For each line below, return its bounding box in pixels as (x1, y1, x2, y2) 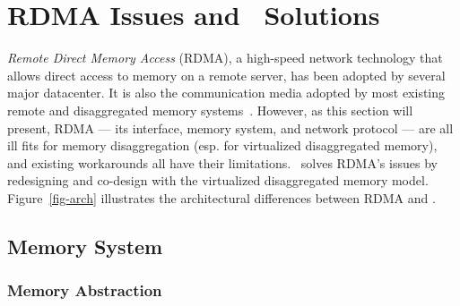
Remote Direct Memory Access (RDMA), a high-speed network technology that (7, 48, 443, 67)
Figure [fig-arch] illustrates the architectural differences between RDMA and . (7, 188, 436, 207)
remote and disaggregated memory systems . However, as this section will (7, 100, 413, 119)
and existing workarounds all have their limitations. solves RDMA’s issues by (7, 153, 438, 172)
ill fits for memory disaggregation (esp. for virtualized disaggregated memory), (7, 136, 438, 155)
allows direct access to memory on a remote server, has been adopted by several (7, 65, 446, 84)
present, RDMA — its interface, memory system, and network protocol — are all (7, 118, 454, 137)
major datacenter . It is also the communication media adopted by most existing (7, 83, 446, 102)
